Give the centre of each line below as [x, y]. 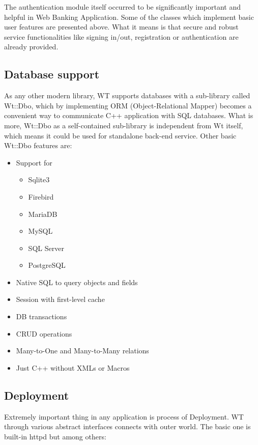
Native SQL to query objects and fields [77, 282]
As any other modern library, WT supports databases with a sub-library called [127, 95]
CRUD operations [44, 333]
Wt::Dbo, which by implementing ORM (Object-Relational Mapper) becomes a [128, 105]
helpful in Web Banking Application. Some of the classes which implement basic [129, 17]
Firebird [41, 196]
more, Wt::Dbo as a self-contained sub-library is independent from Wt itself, [124, 125]
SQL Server [46, 248]
